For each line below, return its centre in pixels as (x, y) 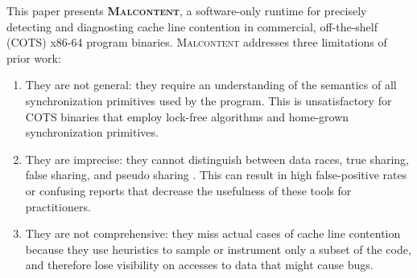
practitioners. (58, 206)
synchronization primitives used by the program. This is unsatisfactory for (208, 100)
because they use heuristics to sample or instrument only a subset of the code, (218, 249)
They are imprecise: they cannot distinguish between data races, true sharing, (217, 159)
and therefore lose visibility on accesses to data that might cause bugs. (199, 265)
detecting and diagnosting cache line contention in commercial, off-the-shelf (192, 26)
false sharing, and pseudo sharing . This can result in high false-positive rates (216, 175)
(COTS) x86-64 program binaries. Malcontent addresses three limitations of (197, 42)
